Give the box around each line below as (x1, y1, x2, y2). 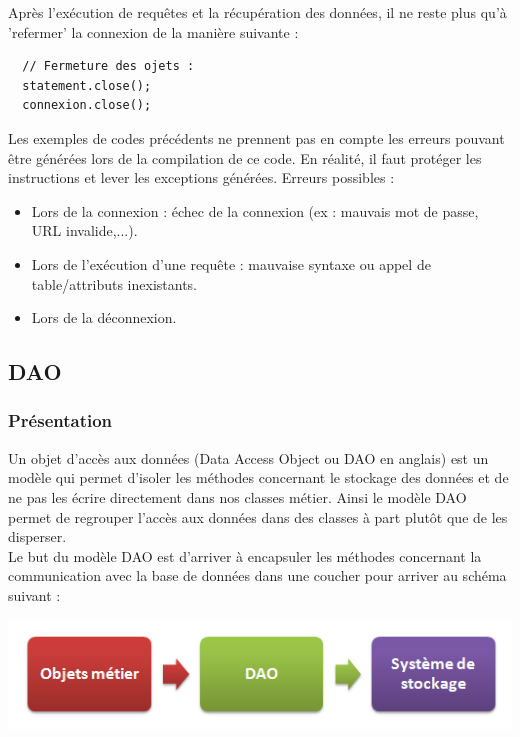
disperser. (8, 526, 67, 547)
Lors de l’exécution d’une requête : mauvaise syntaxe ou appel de (31, 253, 431, 274)
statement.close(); (22, 78, 152, 93)
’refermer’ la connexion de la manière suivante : (8, 21, 299, 42)
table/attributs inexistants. (31, 273, 197, 294)
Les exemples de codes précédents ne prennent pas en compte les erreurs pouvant (8, 127, 505, 148)
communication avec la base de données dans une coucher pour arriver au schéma (8, 565, 507, 586)
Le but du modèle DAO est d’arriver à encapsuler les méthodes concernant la (8, 545, 482, 566)
